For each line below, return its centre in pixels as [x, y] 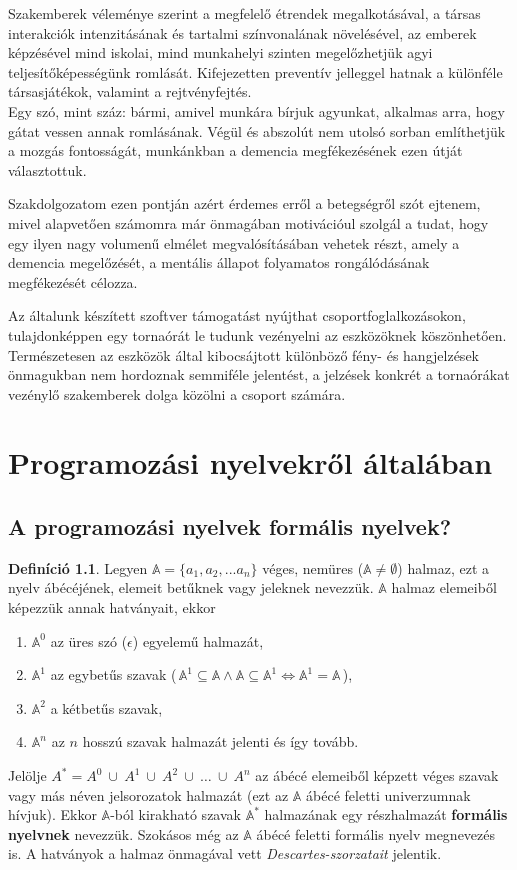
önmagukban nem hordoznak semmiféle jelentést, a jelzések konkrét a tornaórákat [259, 374]
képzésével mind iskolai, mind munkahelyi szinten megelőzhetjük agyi [220, 52]
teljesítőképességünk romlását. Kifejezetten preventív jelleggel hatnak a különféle [255, 71]
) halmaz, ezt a [443, 567]
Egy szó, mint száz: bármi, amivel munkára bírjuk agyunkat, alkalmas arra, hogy [256, 110]
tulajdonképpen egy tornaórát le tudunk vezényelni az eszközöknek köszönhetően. [257, 334]
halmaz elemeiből [444, 587]
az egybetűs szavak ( [113, 674]
